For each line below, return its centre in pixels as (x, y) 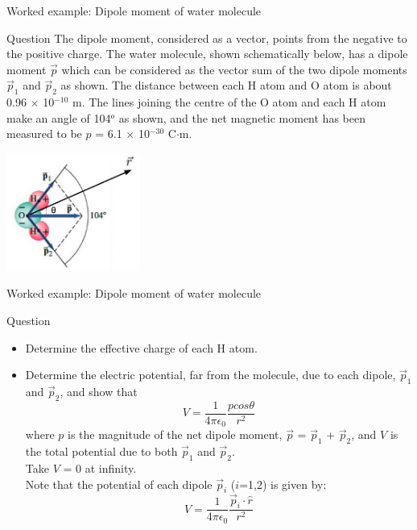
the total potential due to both (101, 451)
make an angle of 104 (59, 117)
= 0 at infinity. (100, 467)
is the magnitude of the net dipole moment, (175, 434)
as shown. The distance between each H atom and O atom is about (226, 85)
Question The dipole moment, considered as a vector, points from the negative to (207, 38)
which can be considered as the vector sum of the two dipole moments (234, 69)
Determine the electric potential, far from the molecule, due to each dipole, (211, 375)
